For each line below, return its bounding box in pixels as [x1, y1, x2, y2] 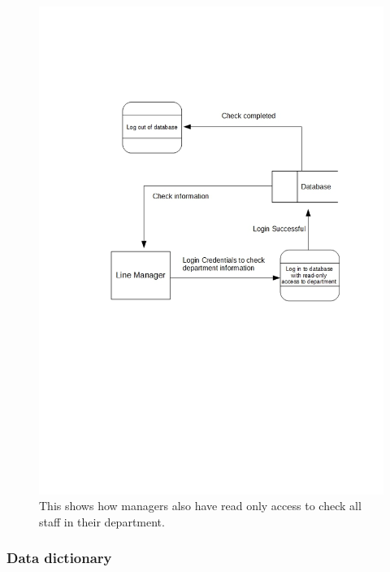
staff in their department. [39, 513, 165, 530]
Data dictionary [6, 548, 112, 568]
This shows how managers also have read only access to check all [39, 497, 362, 514]
